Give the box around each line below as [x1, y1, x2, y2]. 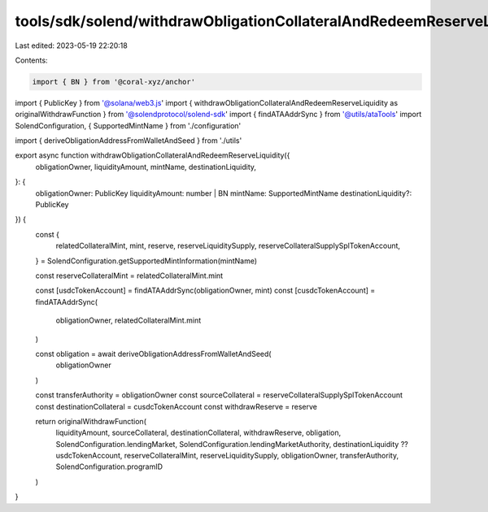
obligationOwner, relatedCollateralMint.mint [55, 315, 202, 325]
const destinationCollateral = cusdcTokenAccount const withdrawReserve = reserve [35, 401, 317, 411]
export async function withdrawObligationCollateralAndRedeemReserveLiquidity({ [15, 150, 290, 160]
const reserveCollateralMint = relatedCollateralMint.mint [35, 271, 224, 280]
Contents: [15, 55, 48, 65]
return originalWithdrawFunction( [35, 416, 146, 426]
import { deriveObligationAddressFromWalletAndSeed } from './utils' [15, 136, 242, 145]
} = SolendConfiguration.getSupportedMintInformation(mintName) [35, 256, 258, 266]
